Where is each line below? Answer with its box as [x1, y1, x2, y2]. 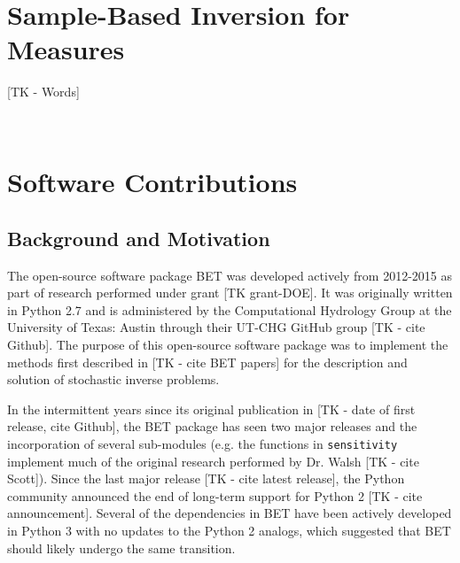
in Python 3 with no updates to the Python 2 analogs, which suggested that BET [7, 521, 451, 540]
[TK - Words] [7, 81, 80, 100]
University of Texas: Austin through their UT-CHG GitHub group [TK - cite [7, 318, 425, 336]
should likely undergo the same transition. [7, 538, 236, 557]
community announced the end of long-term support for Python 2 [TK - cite [7, 486, 423, 505]
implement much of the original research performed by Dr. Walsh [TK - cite [7, 451, 419, 470]
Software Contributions [7, 164, 298, 200]
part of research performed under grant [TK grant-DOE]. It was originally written [7, 283, 453, 302]
